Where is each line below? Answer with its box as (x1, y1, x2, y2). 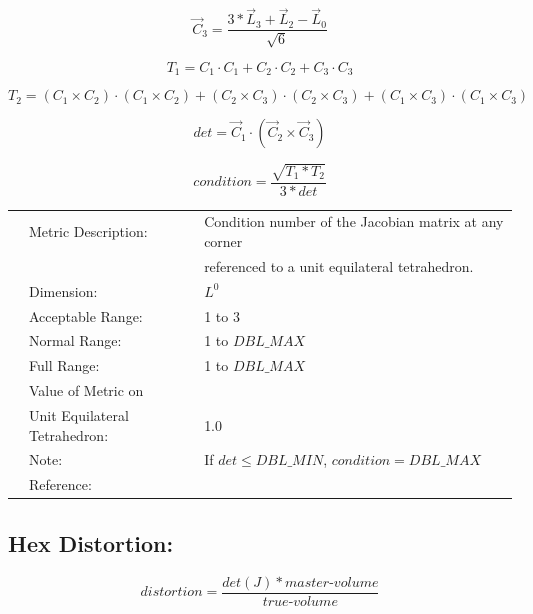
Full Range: (29, 355, 100, 376)
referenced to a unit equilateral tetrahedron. (204, 255, 474, 276)
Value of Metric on (29, 380, 144, 401)
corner (204, 231, 243, 252)
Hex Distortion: (8, 527, 174, 558)
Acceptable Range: (29, 305, 143, 326)
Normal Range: (29, 330, 122, 351)
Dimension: (29, 280, 98, 301)
